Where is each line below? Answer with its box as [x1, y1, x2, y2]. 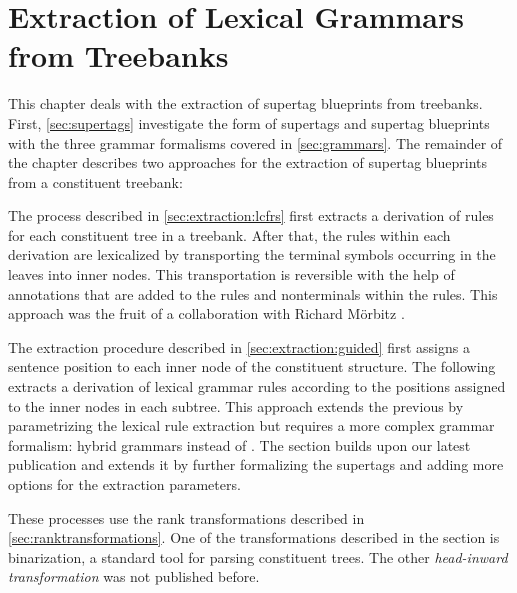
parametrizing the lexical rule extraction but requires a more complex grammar [8, 415, 495, 436]
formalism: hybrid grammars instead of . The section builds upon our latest [8, 434, 471, 455]
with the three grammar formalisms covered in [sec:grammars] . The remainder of [8, 132, 503, 153]
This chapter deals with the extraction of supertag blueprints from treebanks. [8, 93, 483, 114]
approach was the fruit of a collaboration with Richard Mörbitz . [8, 303, 405, 324]
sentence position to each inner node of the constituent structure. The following [8, 356, 496, 377]
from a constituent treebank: [8, 171, 183, 192]
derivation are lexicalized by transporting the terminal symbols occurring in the [8, 244, 496, 265]
